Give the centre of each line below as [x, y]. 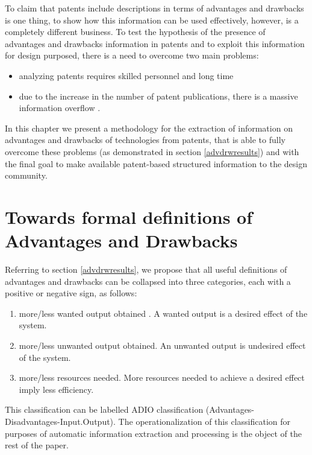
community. [26, 175]
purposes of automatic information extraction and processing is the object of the [153, 433]
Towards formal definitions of [129, 216]
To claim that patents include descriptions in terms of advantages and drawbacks [154, 8]
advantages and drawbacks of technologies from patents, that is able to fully [145, 140]
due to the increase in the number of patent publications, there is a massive [158, 96]
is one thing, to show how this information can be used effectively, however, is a [152, 20]
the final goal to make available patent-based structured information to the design [156, 163]
